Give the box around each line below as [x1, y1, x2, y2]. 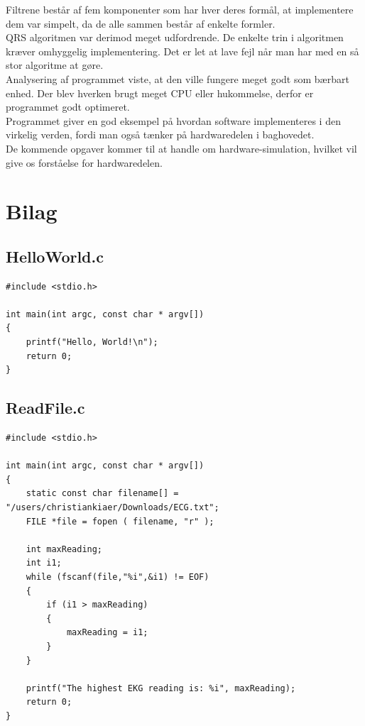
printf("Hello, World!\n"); [26, 337, 158, 348]
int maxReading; [26, 544, 103, 554]
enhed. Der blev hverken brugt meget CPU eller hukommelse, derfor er [6, 85, 314, 100]
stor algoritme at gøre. [6, 57, 104, 72]
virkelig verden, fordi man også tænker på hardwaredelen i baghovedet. [6, 127, 315, 142]
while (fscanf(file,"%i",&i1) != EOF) [26, 572, 209, 582]
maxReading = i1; [66, 627, 148, 638]
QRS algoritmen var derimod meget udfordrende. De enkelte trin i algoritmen [6, 30, 344, 45]
